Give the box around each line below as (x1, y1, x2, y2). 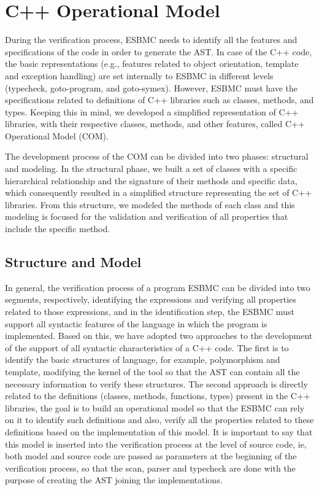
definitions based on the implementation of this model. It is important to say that (5, 425, 313, 438)
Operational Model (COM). (5, 129, 109, 142)
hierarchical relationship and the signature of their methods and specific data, (5, 174, 298, 187)
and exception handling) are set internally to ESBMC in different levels (5, 69, 274, 82)
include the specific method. (5, 222, 110, 235)
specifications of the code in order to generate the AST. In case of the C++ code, (5, 45, 312, 58)
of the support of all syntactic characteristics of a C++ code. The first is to (5, 341, 289, 354)
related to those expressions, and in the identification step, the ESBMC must (5, 305, 294, 318)
